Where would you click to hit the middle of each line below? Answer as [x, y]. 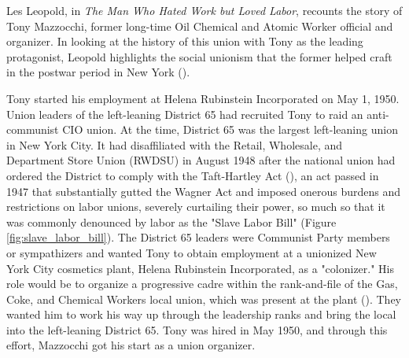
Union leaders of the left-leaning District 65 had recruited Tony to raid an [185, 114]
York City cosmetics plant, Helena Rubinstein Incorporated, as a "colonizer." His [201, 268]
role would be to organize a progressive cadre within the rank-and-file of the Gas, [202, 284]
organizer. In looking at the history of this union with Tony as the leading [185, 41]
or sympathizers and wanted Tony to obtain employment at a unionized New [192, 252]
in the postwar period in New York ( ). [98, 72]
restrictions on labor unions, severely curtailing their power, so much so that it [196, 207]
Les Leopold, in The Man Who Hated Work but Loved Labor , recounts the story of [204, 10]
